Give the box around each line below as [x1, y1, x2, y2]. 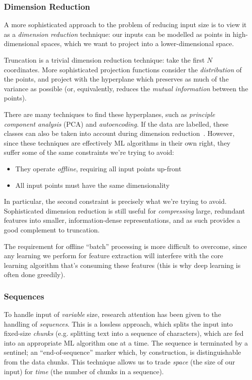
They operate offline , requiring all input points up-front [15, 163, 182, 173]
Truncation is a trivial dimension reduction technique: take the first [4, 55, 205, 65]
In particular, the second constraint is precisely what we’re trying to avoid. [4, 196, 227, 206]
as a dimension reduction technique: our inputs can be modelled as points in [4, 29, 231, 39]
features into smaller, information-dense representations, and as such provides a [4, 215, 240, 225]
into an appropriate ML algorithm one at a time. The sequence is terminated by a [4, 337, 248, 347]
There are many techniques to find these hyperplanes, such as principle [4, 109, 215, 119]
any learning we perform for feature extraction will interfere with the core [4, 250, 223, 261]
